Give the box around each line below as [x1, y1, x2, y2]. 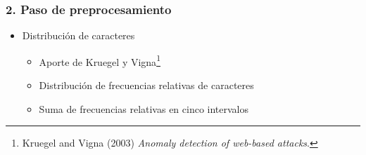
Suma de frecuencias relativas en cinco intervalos [39, 101, 249, 116]
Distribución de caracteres [22, 28, 135, 43]
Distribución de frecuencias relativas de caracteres [39, 78, 254, 93]
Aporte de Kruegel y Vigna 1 [39, 52, 160, 69]
